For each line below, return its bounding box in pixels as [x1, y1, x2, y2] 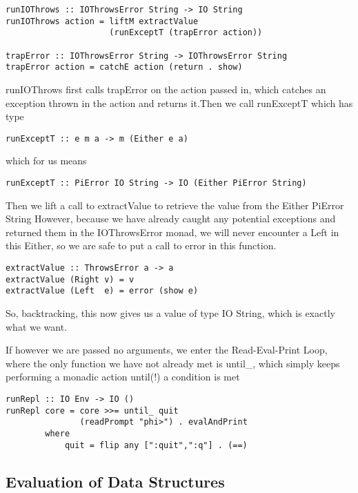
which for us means [6, 153, 87, 168]
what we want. [6, 319, 68, 333]
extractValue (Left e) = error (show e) [6, 286, 199, 296]
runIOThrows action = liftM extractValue [6, 16, 199, 26]
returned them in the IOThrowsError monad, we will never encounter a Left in [6, 224, 339, 239]
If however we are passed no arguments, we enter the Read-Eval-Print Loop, [6, 342, 328, 357]
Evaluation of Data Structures [6, 470, 225, 492]
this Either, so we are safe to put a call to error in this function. [6, 238, 277, 253]
